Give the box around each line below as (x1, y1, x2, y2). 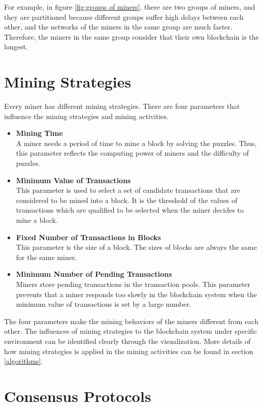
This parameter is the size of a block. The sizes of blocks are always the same (16, 242, 257, 252)
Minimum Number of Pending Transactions (16, 269, 172, 279)
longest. (4, 41, 28, 52)
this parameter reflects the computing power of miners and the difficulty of (16, 148, 249, 158)
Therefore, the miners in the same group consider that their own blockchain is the (4, 31, 259, 42)
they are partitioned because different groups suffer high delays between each (4, 11, 244, 22)
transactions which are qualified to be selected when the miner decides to (16, 205, 244, 215)
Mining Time (16, 128, 63, 138)
